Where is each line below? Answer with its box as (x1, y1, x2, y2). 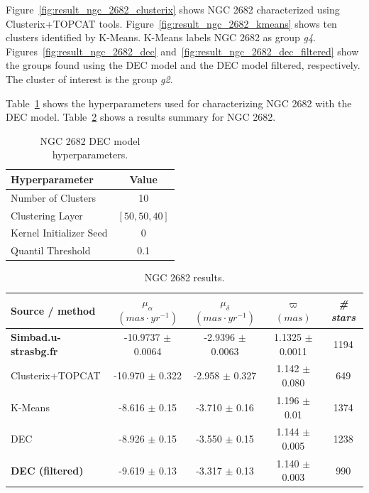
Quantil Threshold (11, 243, 91, 258)
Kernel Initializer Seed (11, 225, 108, 240)
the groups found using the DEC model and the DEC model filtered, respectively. (6, 58, 360, 72)
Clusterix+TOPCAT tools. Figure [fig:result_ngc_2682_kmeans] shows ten (6, 16, 337, 31)
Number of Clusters (11, 190, 97, 205)
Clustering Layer (11, 207, 83, 222)
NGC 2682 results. (144, 270, 225, 285)
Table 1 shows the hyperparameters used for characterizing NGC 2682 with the (6, 95, 352, 110)
